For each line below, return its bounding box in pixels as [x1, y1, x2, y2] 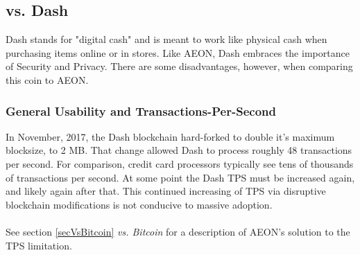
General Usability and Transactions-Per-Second [6, 102, 276, 119]
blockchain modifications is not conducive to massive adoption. [6, 197, 273, 211]
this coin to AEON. [6, 72, 89, 87]
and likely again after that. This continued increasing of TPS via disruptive [6, 184, 326, 198]
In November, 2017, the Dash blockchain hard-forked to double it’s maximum [6, 129, 335, 143]
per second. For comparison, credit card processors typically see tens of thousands [6, 156, 354, 170]
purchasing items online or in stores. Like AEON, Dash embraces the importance [6, 45, 350, 60]
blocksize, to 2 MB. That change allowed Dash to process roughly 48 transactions [6, 143, 352, 157]
